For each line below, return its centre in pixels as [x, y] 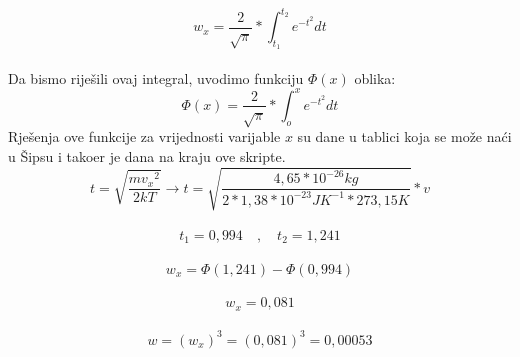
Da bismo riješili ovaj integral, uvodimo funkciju [156, 77]
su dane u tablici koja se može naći [404, 136]
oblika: [375, 77]
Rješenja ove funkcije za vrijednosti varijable [144, 136]
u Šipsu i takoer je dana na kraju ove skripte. [147, 155]
